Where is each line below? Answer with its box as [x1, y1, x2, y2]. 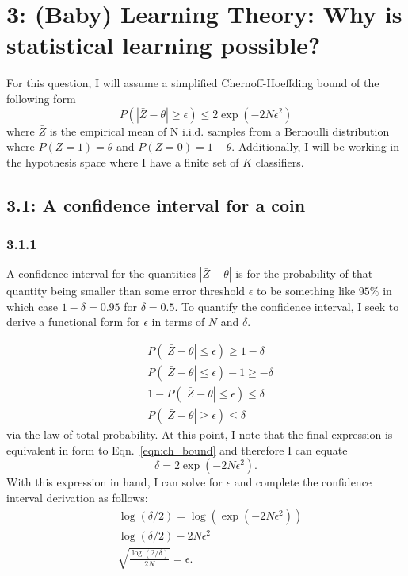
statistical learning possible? [6, 29, 321, 61]
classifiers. [255, 153, 304, 170]
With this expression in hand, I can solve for [6, 474, 223, 490]
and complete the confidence [234, 474, 372, 490]
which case [6, 298, 59, 314]
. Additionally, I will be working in [231, 138, 399, 155]
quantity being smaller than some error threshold [6, 282, 246, 299]
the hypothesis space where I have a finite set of [6, 153, 239, 170]
